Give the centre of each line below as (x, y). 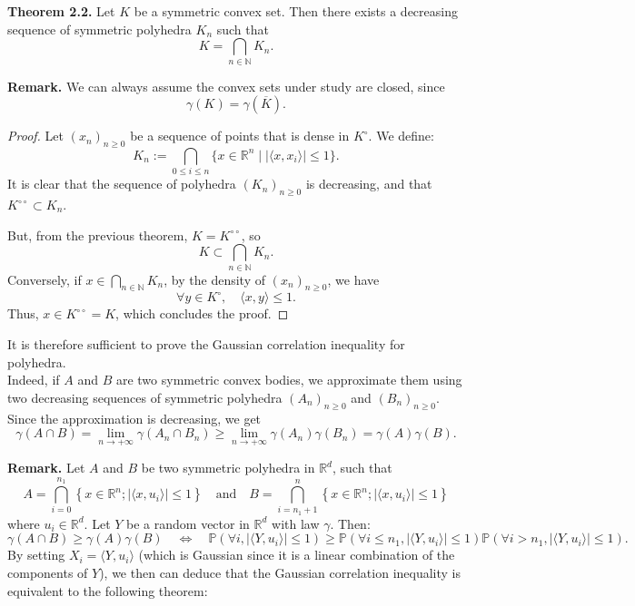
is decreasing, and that (369, 184)
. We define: (401, 136)
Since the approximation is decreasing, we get (134, 418)
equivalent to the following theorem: (108, 590)
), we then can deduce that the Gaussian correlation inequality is (280, 573)
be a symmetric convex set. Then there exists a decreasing (296, 11)
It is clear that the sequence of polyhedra (122, 184)
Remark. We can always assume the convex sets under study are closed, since (226, 86)
